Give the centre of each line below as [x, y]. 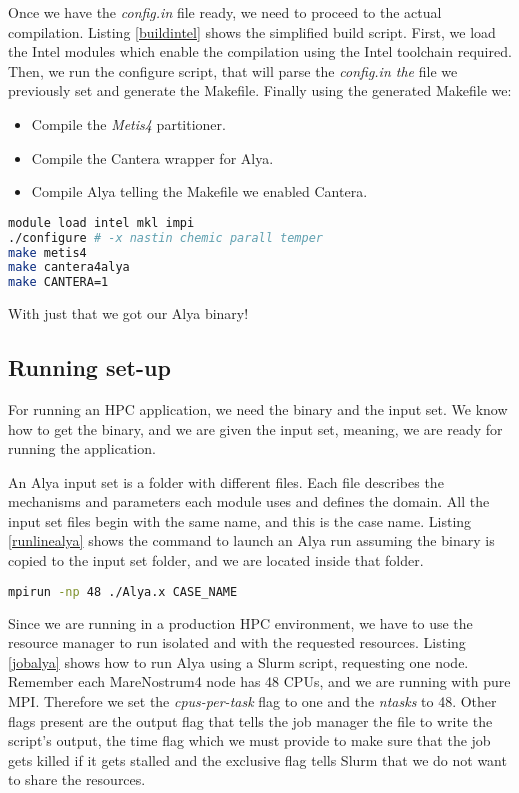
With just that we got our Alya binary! [128, 313]
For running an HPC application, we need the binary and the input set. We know [258, 408]
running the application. [82, 448]
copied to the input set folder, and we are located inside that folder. [216, 560]
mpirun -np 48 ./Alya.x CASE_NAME [123, 591]
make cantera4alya [69, 267]
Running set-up [89, 367]
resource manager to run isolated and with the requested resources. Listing [237, 642]
